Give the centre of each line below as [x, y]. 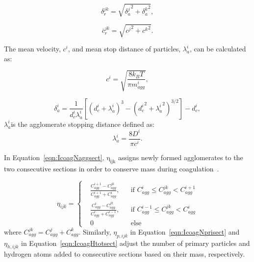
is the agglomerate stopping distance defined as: [83, 124]
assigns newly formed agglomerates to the [180, 157]
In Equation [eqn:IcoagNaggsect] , [54, 157]
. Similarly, [95, 231]
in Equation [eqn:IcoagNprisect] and [185, 231]
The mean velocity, [32, 49]
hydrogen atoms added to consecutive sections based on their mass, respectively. [125, 254]
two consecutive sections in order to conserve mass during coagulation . [112, 168]
